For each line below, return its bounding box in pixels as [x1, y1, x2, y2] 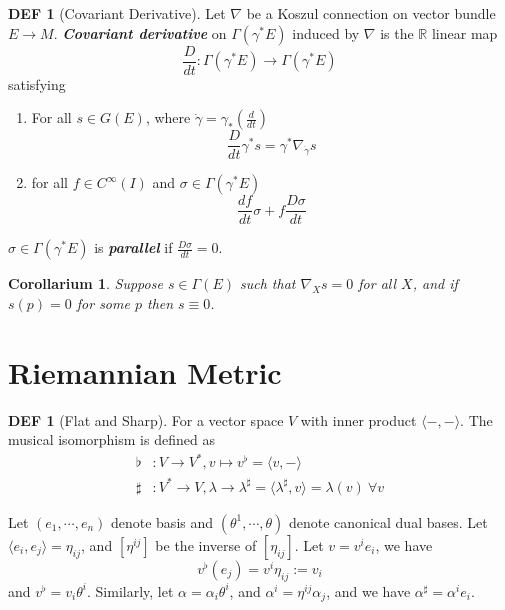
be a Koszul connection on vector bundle [246, 3, 496, 23]
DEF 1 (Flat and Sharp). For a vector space [8, 409, 284, 430]
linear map [431, 22, 498, 43]
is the [380, 22, 414, 43]
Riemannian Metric [8, 351, 282, 392]
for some [76, 292, 130, 313]
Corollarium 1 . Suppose [8, 273, 163, 294]
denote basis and [110, 511, 214, 532]
